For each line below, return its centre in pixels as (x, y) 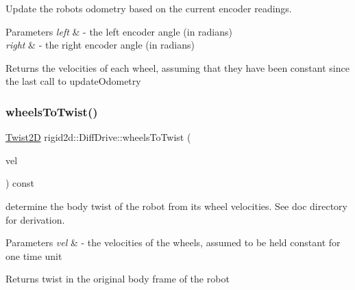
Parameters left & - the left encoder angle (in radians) (119, 31)
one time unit (34, 255)
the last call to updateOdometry (73, 81)
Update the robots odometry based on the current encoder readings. (149, 8)
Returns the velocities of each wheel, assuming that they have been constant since (177, 67)
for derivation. (35, 219)
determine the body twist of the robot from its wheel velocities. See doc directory (176, 206)
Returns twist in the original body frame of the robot (118, 279)
